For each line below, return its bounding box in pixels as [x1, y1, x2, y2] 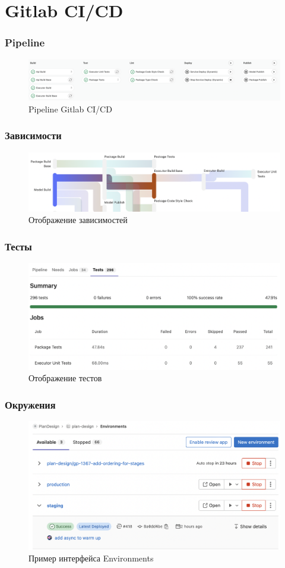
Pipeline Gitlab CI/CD [28, 102, 112, 115]
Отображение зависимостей [28, 214, 128, 226]
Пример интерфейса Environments [28, 552, 154, 564]
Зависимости [5, 128, 62, 143]
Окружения [5, 397, 56, 412]
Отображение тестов [28, 372, 102, 384]
